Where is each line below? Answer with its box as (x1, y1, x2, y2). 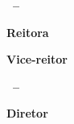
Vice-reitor (6, 51, 68, 68)
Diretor (6, 105, 48, 122)
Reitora (6, 23, 49, 40)
